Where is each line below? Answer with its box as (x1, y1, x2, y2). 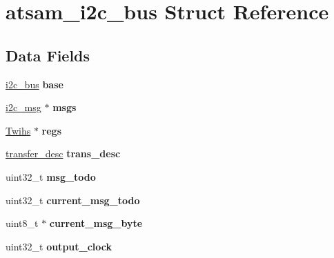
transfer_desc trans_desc (6, 146, 121, 161)
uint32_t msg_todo (6, 169, 96, 183)
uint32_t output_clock (6, 239, 112, 253)
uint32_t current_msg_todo (6, 192, 140, 207)
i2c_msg (6, 100, 41, 115)
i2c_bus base (6, 77, 63, 91)
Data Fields (6, 44, 90, 66)
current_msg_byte (49, 216, 143, 230)
